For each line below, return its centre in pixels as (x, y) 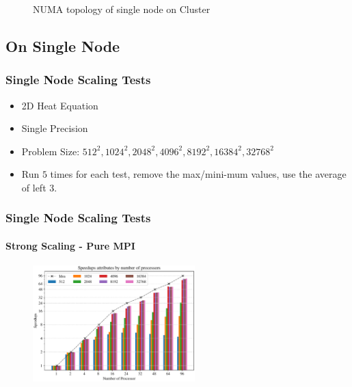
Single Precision (55, 128)
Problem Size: (51, 151)
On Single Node (63, 45)
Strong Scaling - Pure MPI (70, 245)
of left (34, 187)
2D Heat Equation (60, 105)
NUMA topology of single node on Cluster (122, 9)
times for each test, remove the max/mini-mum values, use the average (198, 174)
